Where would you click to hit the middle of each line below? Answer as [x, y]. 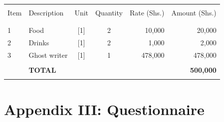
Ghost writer [48, 55]
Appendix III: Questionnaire [104, 109]
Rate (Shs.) [147, 12]
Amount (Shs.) [194, 12]
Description [46, 12]
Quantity [109, 12]
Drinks [39, 43]
